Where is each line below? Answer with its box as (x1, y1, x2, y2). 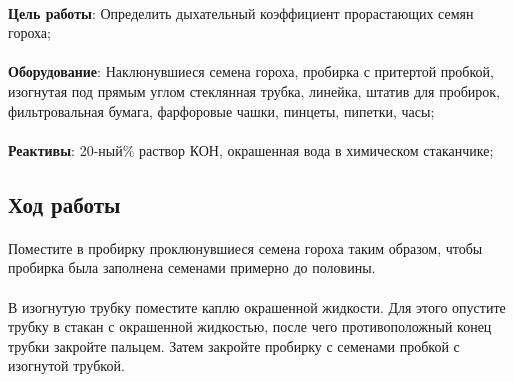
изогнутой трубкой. (8, 355, 125, 376)
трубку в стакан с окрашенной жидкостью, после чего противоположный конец (8, 316, 492, 337)
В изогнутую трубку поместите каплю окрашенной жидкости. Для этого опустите (8, 296, 506, 317)
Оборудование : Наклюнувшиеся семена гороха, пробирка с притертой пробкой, (8, 61, 494, 82)
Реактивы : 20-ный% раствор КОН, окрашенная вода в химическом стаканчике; (8, 139, 494, 160)
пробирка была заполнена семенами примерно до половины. (8, 257, 376, 278)
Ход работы (8, 188, 121, 219)
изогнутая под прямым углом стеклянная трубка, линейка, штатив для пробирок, (8, 80, 500, 101)
